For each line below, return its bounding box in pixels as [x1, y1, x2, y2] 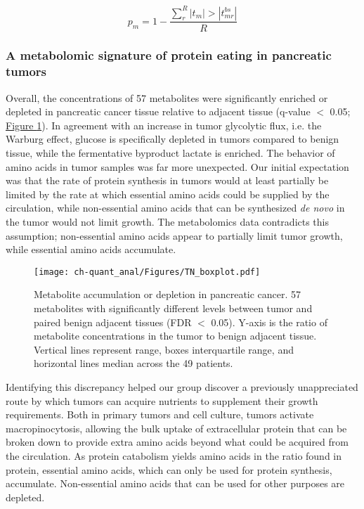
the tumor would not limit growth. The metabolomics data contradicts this [6, 214, 330, 229]
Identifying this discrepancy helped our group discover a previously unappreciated [6, 380, 358, 394]
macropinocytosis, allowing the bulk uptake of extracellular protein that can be [6, 420, 347, 435]
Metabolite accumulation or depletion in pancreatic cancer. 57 [34, 287, 301, 302]
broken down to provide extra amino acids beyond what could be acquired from [6, 434, 349, 449]
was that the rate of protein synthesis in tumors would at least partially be [6, 173, 329, 188]
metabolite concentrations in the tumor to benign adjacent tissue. [34, 328, 317, 343]
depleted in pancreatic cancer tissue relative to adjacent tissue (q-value [6, 104, 311, 119]
